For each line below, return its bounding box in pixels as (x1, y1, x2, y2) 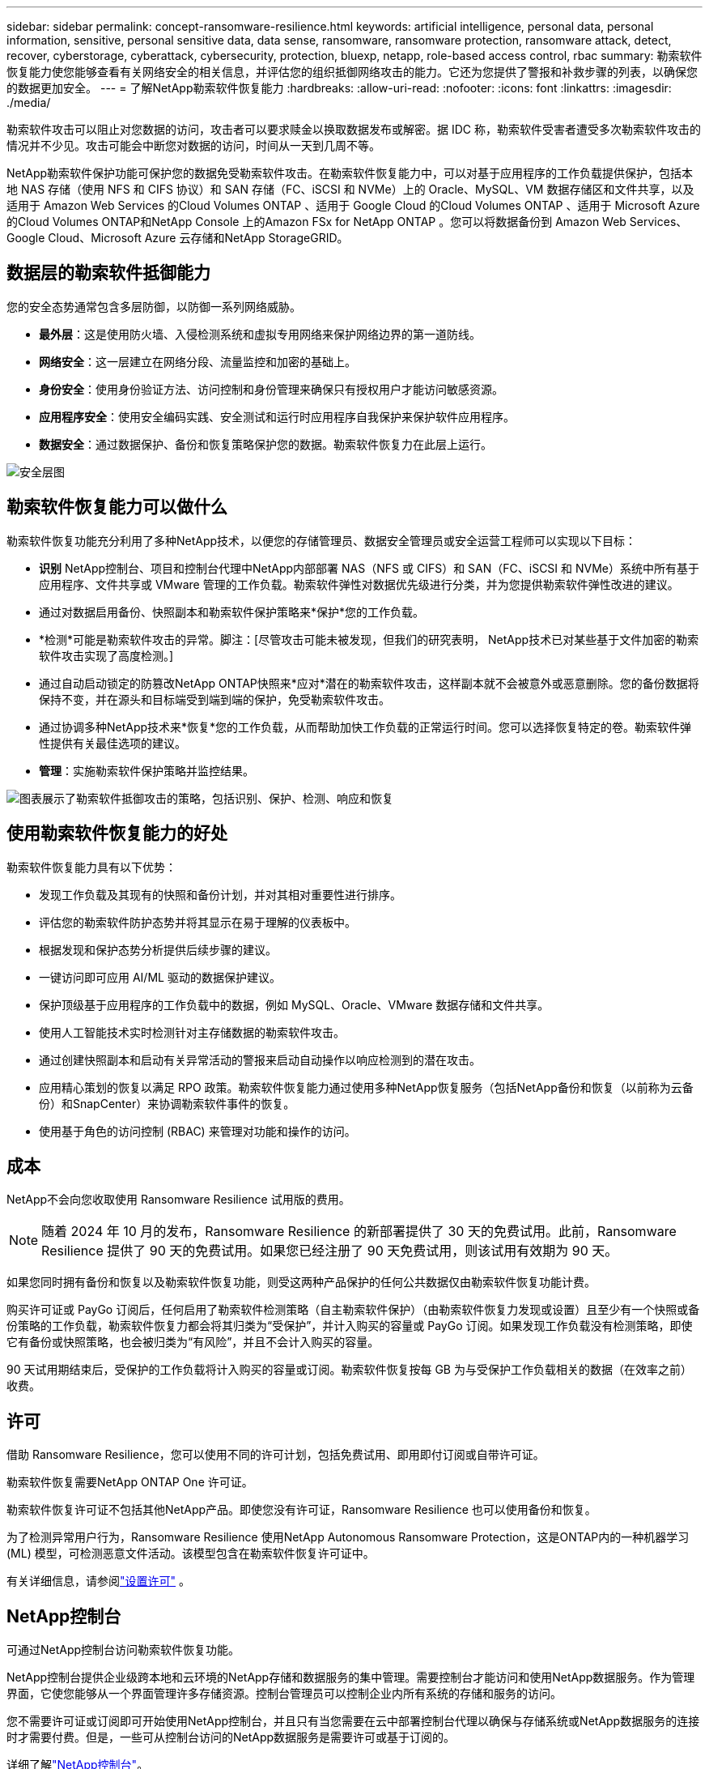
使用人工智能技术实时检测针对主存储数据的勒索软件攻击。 (39, 1025, 345, 1039)
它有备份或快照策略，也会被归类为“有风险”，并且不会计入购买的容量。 (6, 1335, 380, 1349)
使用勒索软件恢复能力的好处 (6, 823, 227, 844)
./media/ (6, 96, 51, 109)
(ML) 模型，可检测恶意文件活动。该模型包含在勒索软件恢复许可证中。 (6, 1546, 375, 1561)
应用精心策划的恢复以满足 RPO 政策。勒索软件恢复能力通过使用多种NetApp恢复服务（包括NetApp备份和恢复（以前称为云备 (39, 1080, 694, 1094)
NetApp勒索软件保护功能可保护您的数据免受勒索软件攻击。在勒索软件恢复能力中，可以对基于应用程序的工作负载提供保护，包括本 (6, 166, 694, 180)
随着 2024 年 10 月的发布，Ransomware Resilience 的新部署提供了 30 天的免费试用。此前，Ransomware (41, 1223, 677, 1240)
